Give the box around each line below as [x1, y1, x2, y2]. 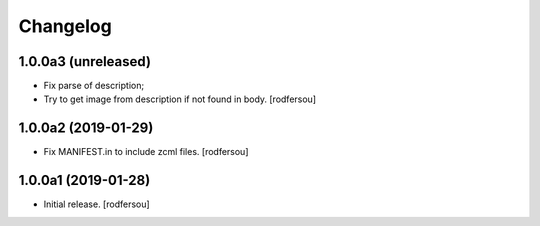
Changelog [18, 15, 112, 37]
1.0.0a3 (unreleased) [18, 53, 152, 70]
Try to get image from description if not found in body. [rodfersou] [43, 93, 317, 105]
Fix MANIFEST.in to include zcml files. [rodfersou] [43, 146, 249, 158]
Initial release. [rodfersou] [43, 198, 150, 210]
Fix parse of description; [43, 80, 145, 92]
